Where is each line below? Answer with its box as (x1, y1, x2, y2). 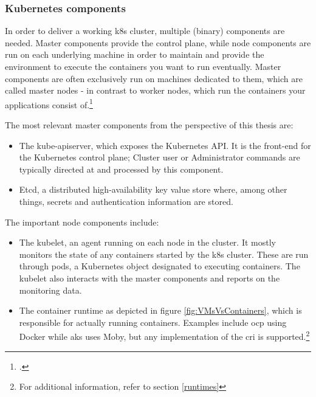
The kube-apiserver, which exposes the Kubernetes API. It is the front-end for (19, 139, 311, 151)
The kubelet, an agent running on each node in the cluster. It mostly (19, 236, 276, 249)
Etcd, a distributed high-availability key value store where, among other (19, 183, 287, 196)
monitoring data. (19, 283, 82, 296)
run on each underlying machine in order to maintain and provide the (5, 48, 264, 61)
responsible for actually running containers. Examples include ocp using (19, 316, 287, 328)
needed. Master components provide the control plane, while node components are (5, 36, 311, 49)
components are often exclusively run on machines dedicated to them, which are (5, 72, 303, 85)
